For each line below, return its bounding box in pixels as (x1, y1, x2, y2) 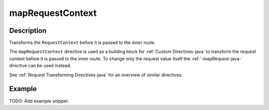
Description (9, 26, 47, 35)
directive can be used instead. (9, 63, 72, 69)
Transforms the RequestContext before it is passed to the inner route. (9, 40, 156, 46)
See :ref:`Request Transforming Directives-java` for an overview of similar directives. (9, 72, 183, 78)
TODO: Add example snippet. (9, 98, 69, 104)
